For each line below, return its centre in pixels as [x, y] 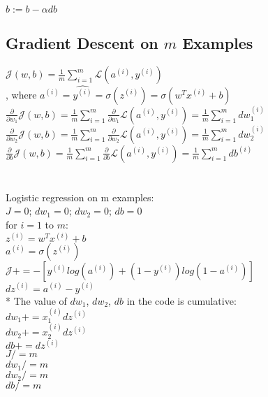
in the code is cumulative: [181, 300]
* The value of [36, 300]
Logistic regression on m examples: [80, 197]
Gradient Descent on [82, 43]
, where [21, 94]
